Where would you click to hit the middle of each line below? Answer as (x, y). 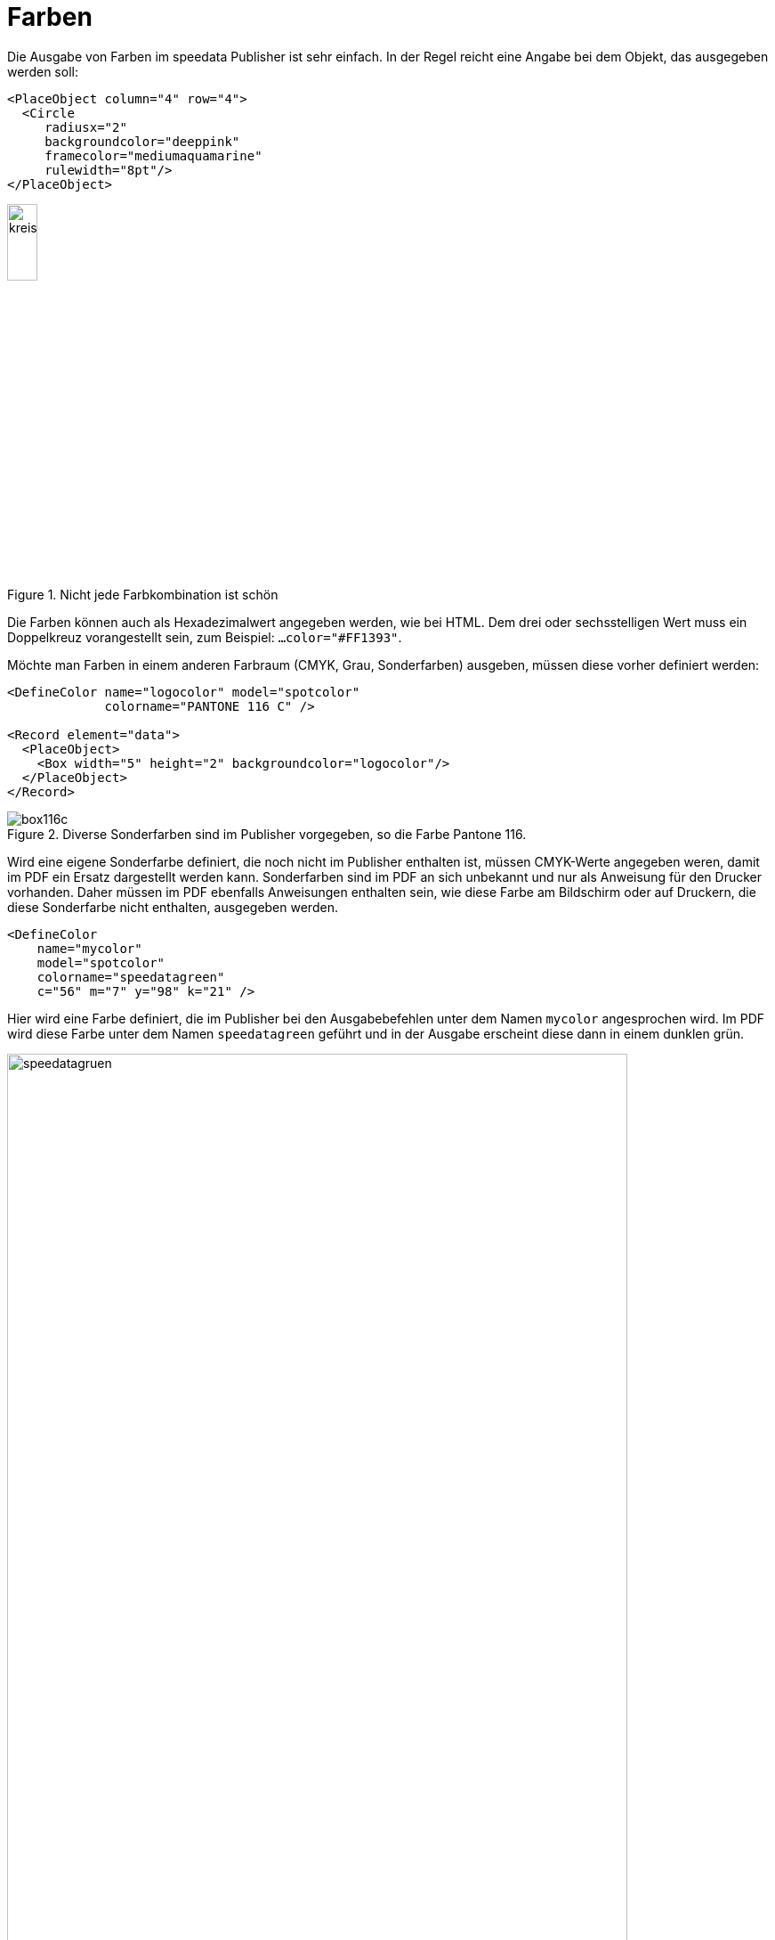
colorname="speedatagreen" (131, 978)
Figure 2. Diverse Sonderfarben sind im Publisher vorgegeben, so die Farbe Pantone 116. (267, 835)
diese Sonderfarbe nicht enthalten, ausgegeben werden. (173, 908)
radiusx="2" (86, 127)
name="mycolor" (89, 949)
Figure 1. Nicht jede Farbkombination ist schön (143, 595)
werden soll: (43, 71)
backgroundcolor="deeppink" (142, 141)
